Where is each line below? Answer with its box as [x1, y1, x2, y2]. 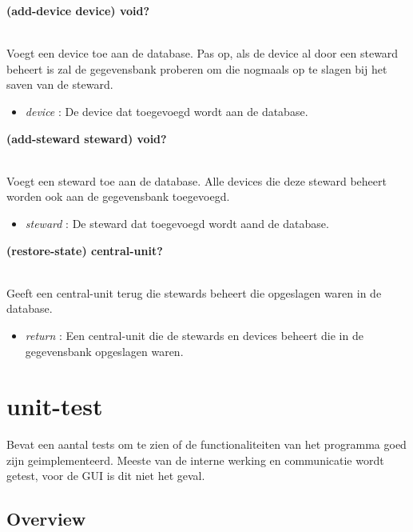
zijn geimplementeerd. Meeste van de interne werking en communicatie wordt [6, 451, 384, 468]
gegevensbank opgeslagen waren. [25, 342, 184, 359]
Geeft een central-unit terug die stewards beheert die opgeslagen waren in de [6, 284, 382, 301]
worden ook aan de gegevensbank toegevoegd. [6, 188, 230, 205]
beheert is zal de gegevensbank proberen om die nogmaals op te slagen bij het [6, 60, 387, 77]
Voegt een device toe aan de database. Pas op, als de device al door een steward [6, 45, 399, 62]
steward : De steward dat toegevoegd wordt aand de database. [25, 214, 329, 231]
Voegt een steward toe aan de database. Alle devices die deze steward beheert [6, 172, 387, 189]
